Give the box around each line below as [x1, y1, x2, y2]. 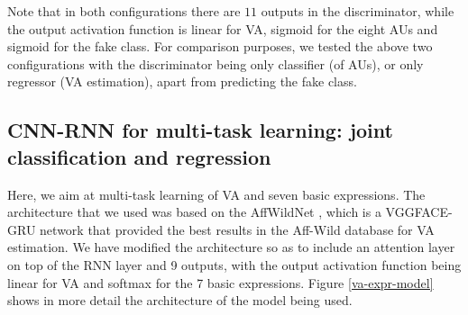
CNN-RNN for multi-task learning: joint [7, 116, 393, 144]
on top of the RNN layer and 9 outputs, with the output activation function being [7, 255, 462, 274]
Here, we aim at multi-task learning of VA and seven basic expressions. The [7, 184, 426, 203]
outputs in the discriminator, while [261, 2, 454, 20]
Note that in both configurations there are [7, 2, 241, 20]
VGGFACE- [385, 202, 453, 221]
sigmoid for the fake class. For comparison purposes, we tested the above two [7, 37, 433, 56]
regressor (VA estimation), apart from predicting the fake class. [7, 72, 357, 91]
